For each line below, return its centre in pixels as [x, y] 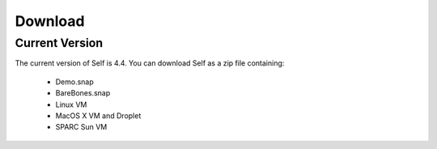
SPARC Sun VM [81, 127]
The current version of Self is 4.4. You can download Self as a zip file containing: [150, 63]
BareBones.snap [83, 93]
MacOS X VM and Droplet [98, 115]
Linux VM [71, 104]
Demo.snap [75, 82]
